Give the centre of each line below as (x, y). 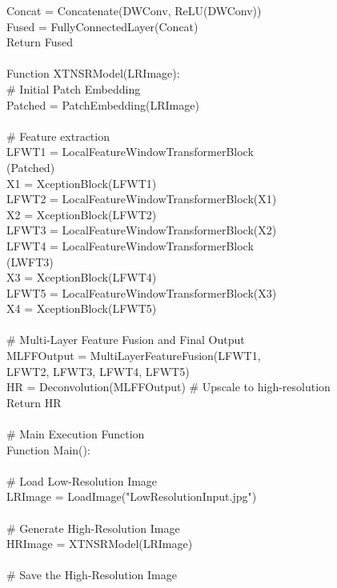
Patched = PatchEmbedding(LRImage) (103, 104)
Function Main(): (48, 449)
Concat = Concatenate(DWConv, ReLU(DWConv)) (134, 10)
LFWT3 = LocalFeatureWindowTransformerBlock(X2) (142, 230)
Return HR (34, 402)
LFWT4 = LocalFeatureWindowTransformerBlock (130, 245)
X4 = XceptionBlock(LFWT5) (82, 308)
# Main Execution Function (76, 434)
